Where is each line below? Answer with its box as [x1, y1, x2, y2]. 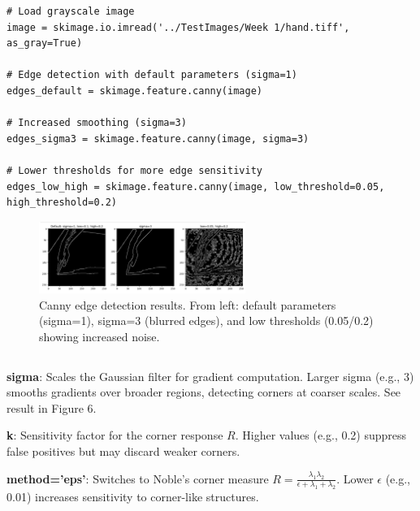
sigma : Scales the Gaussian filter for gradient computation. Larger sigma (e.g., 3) [6, 367, 414, 384]
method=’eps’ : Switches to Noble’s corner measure [6, 470, 269, 487]
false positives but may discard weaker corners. [6, 443, 240, 460]
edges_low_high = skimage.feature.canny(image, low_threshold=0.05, [6, 180, 385, 193]
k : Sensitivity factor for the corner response [6, 427, 223, 444]
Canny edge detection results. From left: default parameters [39, 296, 336, 313]
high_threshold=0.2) [6, 197, 118, 209]
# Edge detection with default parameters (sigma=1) [6, 69, 297, 81]
